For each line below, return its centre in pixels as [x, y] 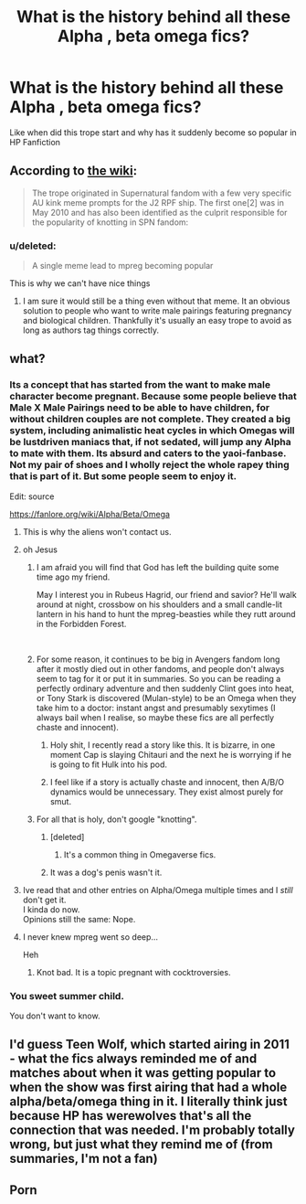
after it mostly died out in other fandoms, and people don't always [160, 668]
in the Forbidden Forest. [81, 623]
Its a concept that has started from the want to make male [140, 385]
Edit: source [32, 496]
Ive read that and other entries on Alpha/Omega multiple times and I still [158, 890]
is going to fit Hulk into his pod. [108, 764]
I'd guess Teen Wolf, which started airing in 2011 [150, 1044]
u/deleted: [33, 246]
